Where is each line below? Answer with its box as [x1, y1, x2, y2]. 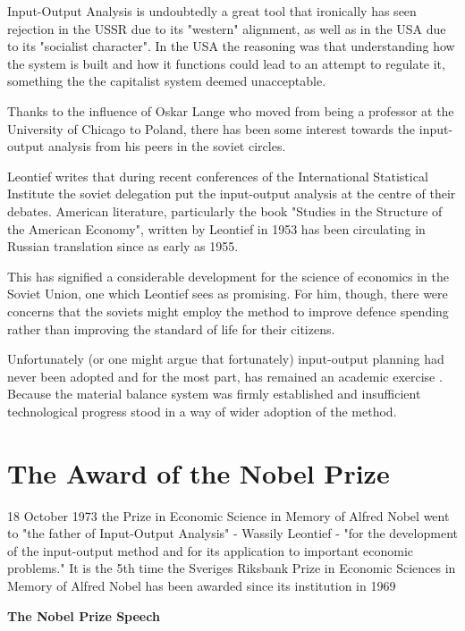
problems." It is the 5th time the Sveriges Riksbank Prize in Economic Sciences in [7, 559, 456, 577]
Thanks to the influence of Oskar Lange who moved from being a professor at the [7, 101, 454, 120]
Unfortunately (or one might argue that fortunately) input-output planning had [7, 349, 444, 368]
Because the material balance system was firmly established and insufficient [7, 384, 421, 403]
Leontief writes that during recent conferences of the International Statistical [7, 166, 428, 185]
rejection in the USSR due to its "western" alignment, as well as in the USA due [7, 19, 446, 38]
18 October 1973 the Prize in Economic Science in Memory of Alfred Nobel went [7, 506, 450, 525]
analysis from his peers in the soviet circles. [47, 137, 286, 156]
